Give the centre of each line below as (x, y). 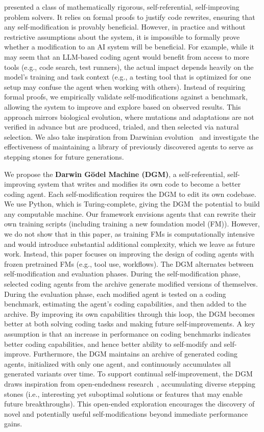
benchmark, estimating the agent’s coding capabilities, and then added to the (125, 304)
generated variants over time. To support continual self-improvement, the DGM (128, 374)
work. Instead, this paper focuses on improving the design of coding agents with (129, 254)
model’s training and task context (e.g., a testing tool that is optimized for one (128, 77)
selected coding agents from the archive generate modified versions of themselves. (131, 284)
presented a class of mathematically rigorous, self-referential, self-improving (122, 7)
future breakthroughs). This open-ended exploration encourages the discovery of (129, 404)
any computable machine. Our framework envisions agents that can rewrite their (130, 213)
